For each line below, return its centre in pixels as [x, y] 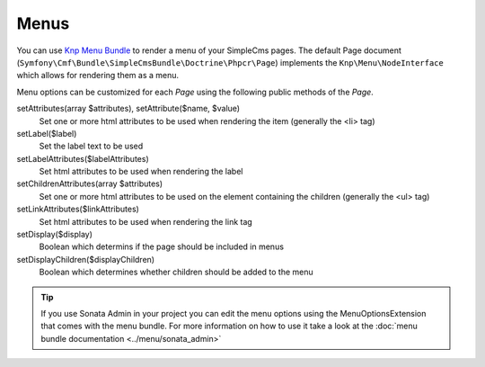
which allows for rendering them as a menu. [98, 76]
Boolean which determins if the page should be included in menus [162, 246]
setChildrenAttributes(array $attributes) [90, 183]
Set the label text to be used [91, 146]
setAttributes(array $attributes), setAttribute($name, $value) [128, 109]
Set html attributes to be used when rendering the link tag [146, 221]
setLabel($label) [47, 133]
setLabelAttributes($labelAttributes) [83, 158]
